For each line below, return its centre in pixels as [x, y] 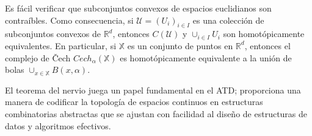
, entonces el [267, 45]
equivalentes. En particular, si [61, 45]
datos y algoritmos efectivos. [58, 125]
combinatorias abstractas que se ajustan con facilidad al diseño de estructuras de [156, 113]
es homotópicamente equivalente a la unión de [206, 57]
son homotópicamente [264, 34]
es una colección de [228, 20]
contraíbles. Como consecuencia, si [69, 20]
